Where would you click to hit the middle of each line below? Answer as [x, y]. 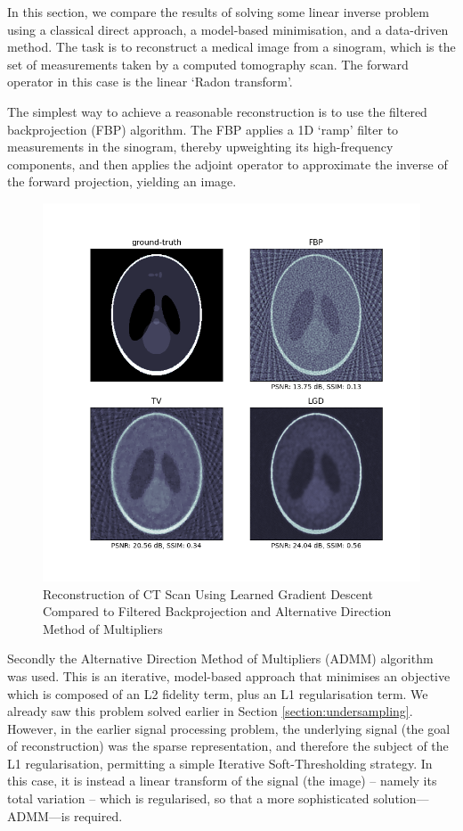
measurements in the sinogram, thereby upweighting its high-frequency [200, 147]
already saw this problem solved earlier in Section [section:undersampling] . [210, 711]
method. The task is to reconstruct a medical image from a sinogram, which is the [231, 47]
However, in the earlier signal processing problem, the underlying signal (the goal [229, 728]
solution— [401, 798]
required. [98, 815]
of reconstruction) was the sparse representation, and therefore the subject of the [228, 746]
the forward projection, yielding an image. [122, 181]
